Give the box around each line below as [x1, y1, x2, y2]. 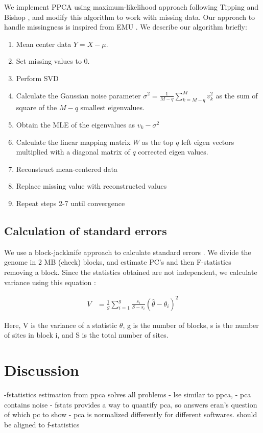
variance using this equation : [4, 276, 96, 287]
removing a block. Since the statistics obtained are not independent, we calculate [4, 266, 257, 277]
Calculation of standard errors [4, 222, 167, 238]
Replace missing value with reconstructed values [16, 181, 167, 191]
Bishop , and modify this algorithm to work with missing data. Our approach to [4, 11, 255, 22]
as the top [142, 136, 174, 147]
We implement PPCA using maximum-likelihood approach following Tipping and [4, 2, 258, 12]
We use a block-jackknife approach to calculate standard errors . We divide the [4, 246, 251, 257]
